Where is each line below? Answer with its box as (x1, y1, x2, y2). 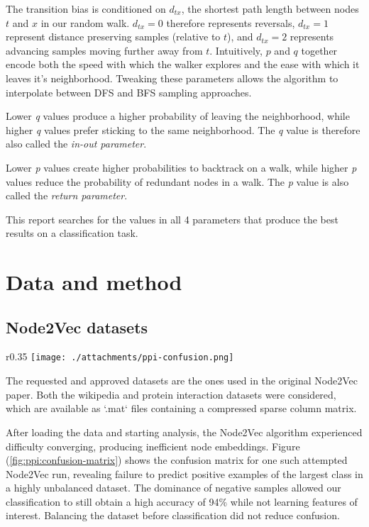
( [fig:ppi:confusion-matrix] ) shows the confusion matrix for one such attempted (6, 453, 348, 467)
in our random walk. (40, 15, 130, 30)
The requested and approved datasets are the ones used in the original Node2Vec (6, 373, 358, 388)
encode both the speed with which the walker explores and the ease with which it (6, 57, 360, 72)
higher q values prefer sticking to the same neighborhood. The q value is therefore (6, 122, 360, 137)
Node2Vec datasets (6, 316, 148, 338)
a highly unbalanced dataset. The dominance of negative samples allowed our (6, 480, 341, 495)
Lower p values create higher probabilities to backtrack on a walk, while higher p (6, 160, 357, 174)
